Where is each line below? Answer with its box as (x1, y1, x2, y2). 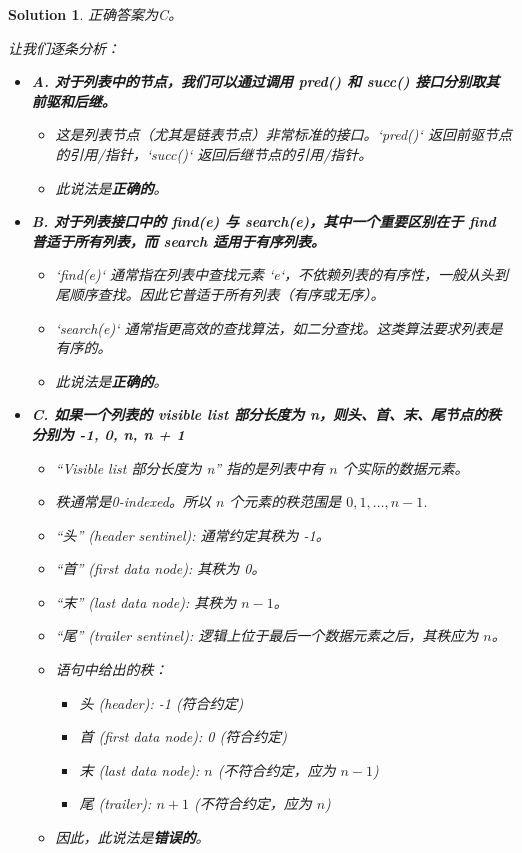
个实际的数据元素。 (342, 457, 469, 478)
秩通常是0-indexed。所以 (55, 491, 211, 512)
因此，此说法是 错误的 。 (55, 827, 210, 848)
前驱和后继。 (31, 90, 116, 111)
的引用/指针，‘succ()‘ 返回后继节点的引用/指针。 (55, 143, 373, 164)
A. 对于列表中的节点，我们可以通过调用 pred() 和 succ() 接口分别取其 (31, 71, 500, 92)
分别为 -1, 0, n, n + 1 (31, 423, 185, 444)
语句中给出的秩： (55, 659, 168, 680)
